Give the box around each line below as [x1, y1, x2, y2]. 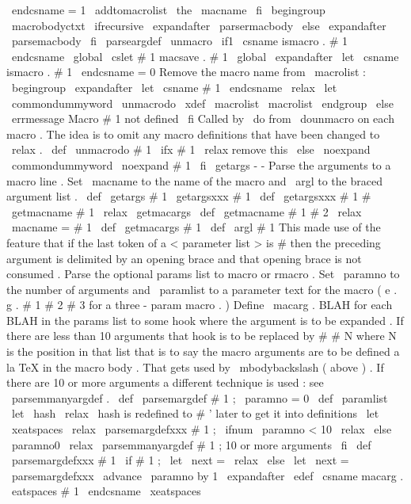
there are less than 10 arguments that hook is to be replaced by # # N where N [6, 327, 397, 344]
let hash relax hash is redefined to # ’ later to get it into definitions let [11, 405, 379, 422]
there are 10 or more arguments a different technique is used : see [6, 374, 324, 391]
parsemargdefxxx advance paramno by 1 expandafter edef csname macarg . [11, 467, 404, 483]
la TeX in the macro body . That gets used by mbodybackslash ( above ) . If [6, 358, 384, 375]
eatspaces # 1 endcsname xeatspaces [11, 483, 201, 499]
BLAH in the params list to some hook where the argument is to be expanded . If [6, 311, 404, 328]
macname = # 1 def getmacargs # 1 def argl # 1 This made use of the [11, 219, 381, 235]
